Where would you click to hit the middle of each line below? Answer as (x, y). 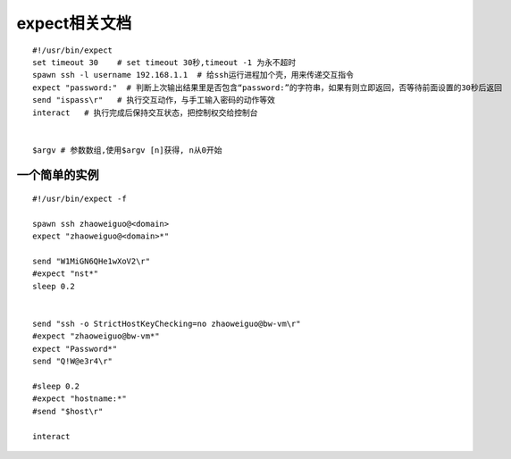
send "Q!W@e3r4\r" (73, 361)
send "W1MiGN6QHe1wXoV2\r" (92, 262)
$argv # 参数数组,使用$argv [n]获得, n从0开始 (127, 150)
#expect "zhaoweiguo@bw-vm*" (96, 336)
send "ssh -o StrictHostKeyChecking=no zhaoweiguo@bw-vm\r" (167, 323)
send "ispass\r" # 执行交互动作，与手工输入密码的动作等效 (154, 100)
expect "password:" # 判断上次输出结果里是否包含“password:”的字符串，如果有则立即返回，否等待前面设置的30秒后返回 (268, 88)
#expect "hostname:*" (80, 399)
